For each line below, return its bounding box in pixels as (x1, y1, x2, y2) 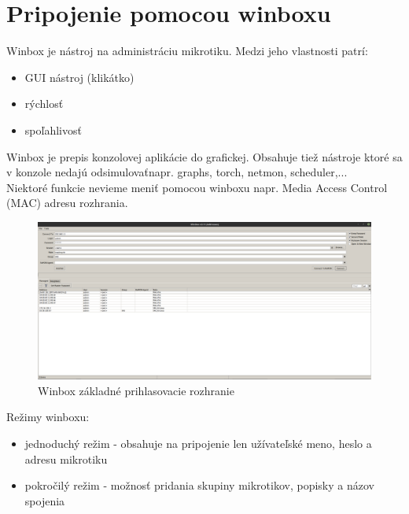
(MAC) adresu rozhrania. (6, 194, 128, 211)
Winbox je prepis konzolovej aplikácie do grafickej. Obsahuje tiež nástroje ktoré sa (6, 148, 403, 165)
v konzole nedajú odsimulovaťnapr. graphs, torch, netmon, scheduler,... (6, 164, 348, 180)
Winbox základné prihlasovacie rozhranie (38, 382, 234, 398)
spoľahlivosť (24, 121, 82, 138)
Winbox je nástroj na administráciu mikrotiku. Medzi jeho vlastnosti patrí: (6, 43, 368, 59)
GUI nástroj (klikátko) (24, 68, 134, 85)
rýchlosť (24, 95, 64, 112)
